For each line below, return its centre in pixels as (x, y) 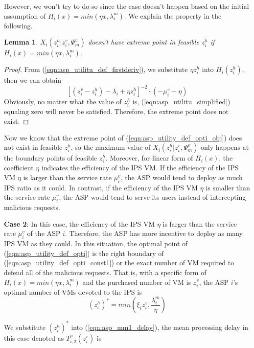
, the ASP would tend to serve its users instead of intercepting (152, 197)
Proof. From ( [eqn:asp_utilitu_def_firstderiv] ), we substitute (96, 69)
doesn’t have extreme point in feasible (144, 42)
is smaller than (228, 187)
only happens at (225, 147)
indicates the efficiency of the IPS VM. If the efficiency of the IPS (140, 168)
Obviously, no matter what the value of (63, 102)
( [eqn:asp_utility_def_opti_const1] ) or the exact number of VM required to (119, 263)
